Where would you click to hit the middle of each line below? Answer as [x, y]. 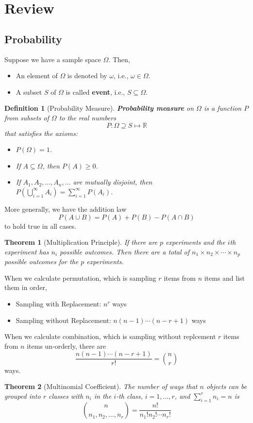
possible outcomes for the [42, 262]
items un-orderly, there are [66, 346]
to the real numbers [88, 117]
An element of [37, 76]
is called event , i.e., [95, 92]
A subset [29, 92]
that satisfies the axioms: [41, 133]
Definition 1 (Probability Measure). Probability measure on [99, 108]
